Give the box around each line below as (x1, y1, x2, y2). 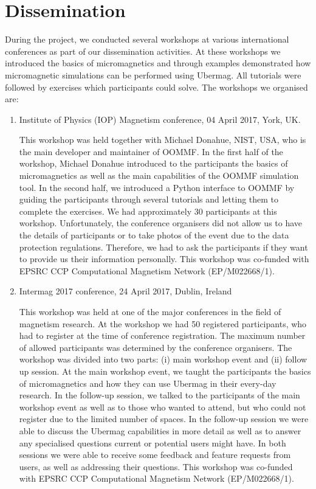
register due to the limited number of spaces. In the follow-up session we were (19, 412, 309, 425)
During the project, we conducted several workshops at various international (5, 33, 289, 46)
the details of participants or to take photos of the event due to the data (19, 229, 289, 241)
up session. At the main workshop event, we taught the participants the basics (19, 364, 311, 377)
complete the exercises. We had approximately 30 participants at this (19, 204, 277, 217)
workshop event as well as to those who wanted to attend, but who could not (19, 400, 306, 413)
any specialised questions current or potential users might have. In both (19, 436, 286, 449)
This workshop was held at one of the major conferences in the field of (19, 305, 281, 317)
